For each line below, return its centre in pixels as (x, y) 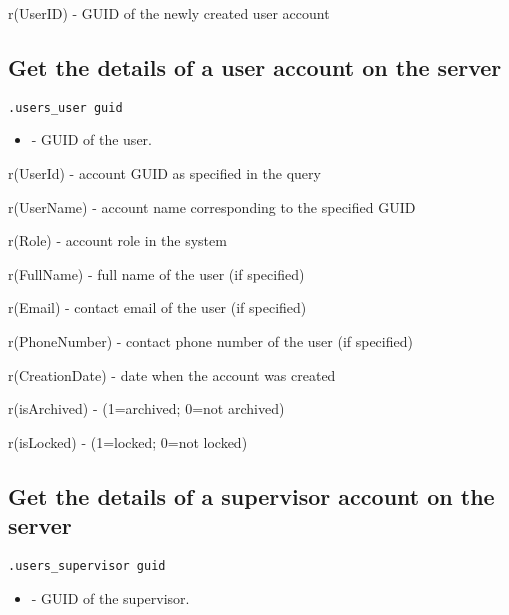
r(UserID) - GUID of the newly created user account (169, 13)
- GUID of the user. (91, 139)
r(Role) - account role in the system (117, 240)
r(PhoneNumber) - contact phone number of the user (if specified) (210, 341)
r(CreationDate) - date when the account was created (172, 374)
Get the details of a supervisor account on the (251, 495)
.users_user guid (65, 107)
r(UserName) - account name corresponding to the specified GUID (212, 206)
